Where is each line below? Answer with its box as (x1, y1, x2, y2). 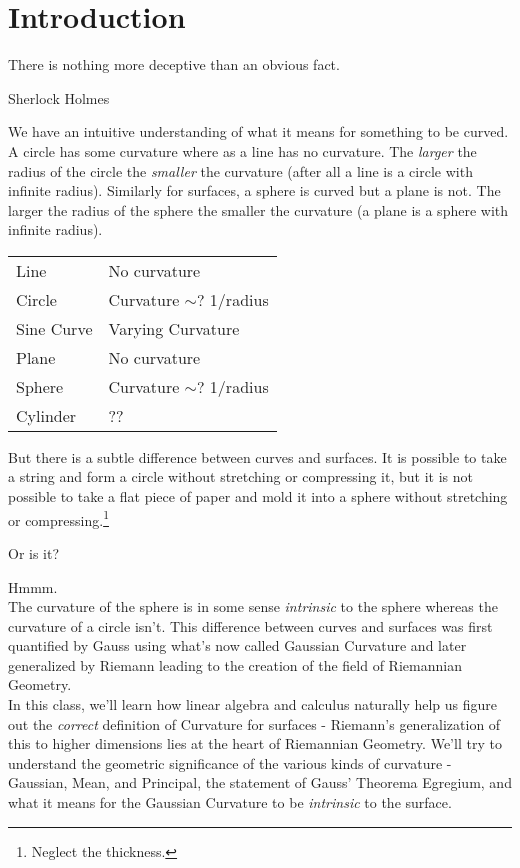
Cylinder (16, 403, 77, 427)
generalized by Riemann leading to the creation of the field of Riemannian (8, 654, 462, 675)
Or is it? (8, 542, 60, 563)
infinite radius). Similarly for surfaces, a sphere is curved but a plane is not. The (8, 180, 501, 201)
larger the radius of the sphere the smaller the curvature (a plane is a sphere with (8, 199, 509, 220)
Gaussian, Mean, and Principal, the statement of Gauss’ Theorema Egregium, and (8, 772, 512, 793)
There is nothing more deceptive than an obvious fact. (8, 54, 340, 75)
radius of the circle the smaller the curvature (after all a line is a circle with (8, 160, 473, 181)
